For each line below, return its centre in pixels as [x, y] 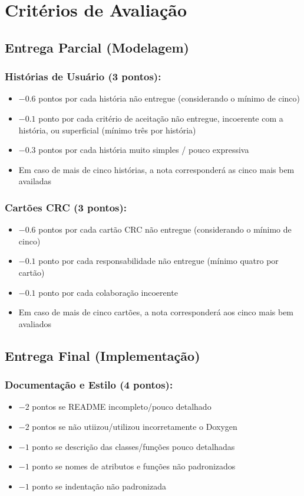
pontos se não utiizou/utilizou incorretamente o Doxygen [135, 426]
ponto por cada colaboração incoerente [108, 292]
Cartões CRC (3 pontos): [66, 207]
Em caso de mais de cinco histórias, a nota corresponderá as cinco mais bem [156, 169]
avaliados [35, 323]
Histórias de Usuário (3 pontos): [83, 76]
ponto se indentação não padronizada [99, 486]
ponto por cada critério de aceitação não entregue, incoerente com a [161, 118]
